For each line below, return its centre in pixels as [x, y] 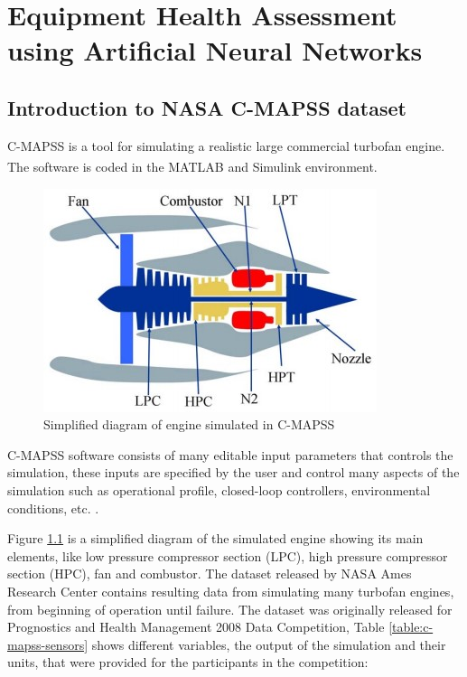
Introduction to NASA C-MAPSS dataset [207, 107]
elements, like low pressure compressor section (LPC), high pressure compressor [228, 555]
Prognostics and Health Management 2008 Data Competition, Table [196, 627]
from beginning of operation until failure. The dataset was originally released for [230, 609]
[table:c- [411, 627]
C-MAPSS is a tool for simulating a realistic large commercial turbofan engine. [226, 145]
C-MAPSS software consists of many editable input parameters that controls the [230, 454]
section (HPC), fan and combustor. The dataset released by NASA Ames [210, 574]
